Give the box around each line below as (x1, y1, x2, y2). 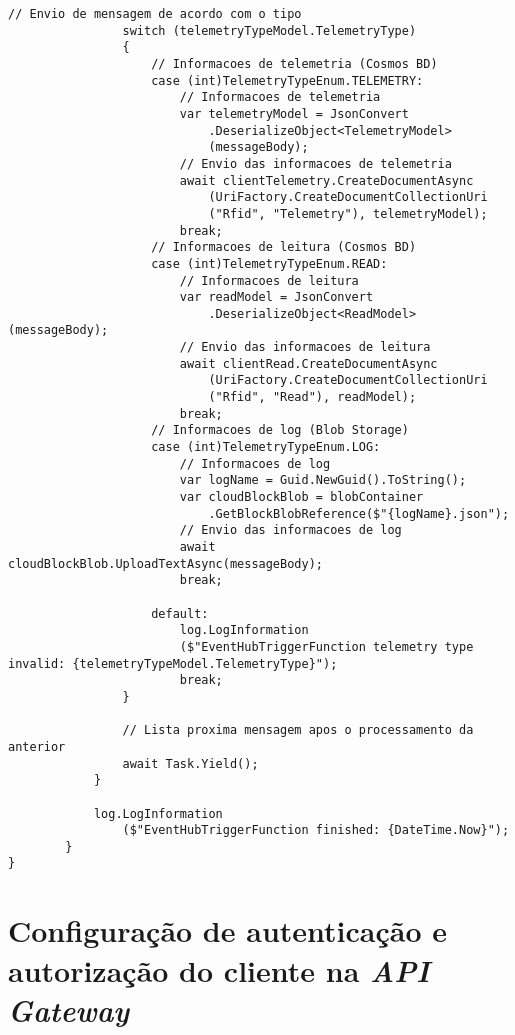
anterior (8, 739, 66, 754)
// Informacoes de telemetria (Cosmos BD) (151, 56, 438, 71)
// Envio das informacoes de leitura (179, 340, 431, 355)
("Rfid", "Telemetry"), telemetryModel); (208, 206, 488, 221)
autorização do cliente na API (8, 949, 430, 991)
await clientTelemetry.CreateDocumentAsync (179, 173, 474, 188)
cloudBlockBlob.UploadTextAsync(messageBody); (8, 556, 323, 571)
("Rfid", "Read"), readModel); (208, 390, 417, 405)
